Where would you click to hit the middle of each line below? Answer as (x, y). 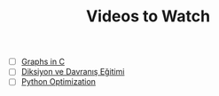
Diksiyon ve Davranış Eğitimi (73, 72)
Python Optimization (59, 82)
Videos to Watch (148, 16)
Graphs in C (43, 62)
